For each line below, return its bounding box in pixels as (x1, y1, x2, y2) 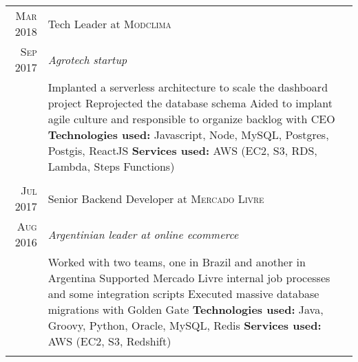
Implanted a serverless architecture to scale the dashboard (48, 79, 328, 95)
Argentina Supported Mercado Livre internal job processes (48, 270, 330, 286)
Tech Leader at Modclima (48, 15, 171, 32)
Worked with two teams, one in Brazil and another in (48, 254, 306, 270)
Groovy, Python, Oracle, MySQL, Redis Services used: (48, 317, 322, 333)
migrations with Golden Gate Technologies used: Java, (48, 301, 324, 317)
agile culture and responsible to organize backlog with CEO (48, 111, 335, 127)
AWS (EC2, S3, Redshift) (48, 333, 171, 349)
